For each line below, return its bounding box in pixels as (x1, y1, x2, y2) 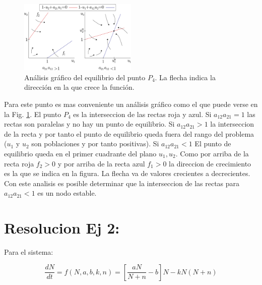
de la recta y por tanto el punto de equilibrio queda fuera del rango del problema (4, 128, 254, 139)
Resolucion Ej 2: (4, 217, 120, 238)
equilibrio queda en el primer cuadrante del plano (4, 148, 157, 158)
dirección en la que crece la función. (24, 82, 135, 92)
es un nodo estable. (37, 188, 97, 198)
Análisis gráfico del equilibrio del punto (24, 72, 146, 82)
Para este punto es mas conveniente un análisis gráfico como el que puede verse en (4, 99, 258, 109)
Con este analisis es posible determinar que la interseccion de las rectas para (4, 178, 240, 188)
